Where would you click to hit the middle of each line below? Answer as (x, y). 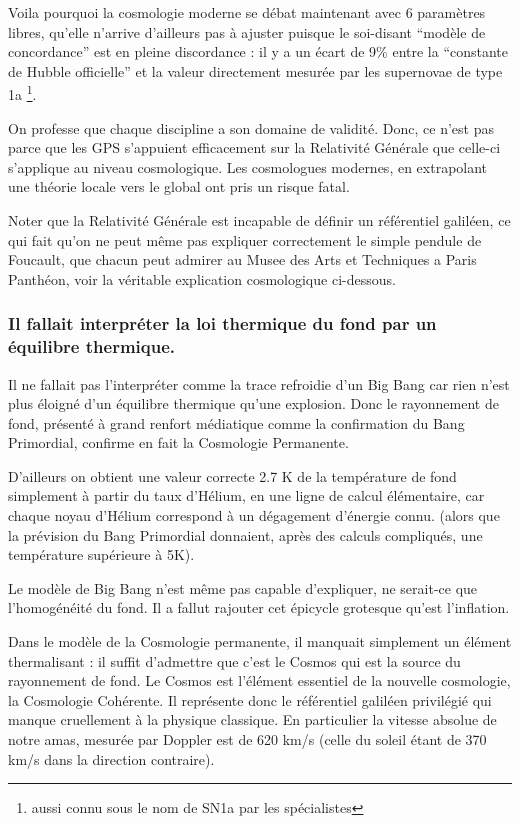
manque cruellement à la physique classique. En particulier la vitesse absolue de (252, 719)
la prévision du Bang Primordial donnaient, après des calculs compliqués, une (245, 534)
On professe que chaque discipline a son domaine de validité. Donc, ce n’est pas (251, 127)
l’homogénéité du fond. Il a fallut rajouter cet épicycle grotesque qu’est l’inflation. (259, 607)
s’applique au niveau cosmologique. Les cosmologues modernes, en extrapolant (248, 166)
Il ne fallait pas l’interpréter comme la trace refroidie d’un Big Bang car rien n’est (259, 383)
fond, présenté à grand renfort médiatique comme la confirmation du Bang (236, 422)
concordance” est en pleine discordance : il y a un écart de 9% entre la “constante (258, 51)
